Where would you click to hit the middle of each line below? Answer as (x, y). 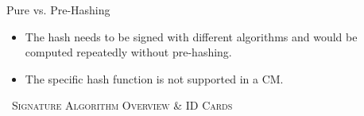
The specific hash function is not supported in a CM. (154, 78)
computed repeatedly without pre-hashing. (128, 52)
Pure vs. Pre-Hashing (58, 10)
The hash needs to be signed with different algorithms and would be (191, 36)
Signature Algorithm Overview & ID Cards (122, 105)
